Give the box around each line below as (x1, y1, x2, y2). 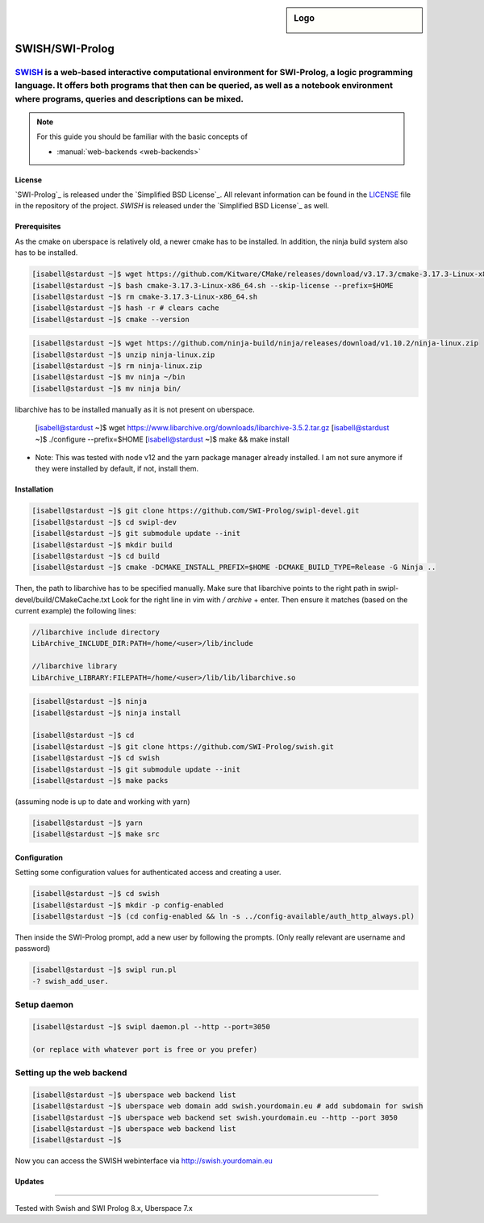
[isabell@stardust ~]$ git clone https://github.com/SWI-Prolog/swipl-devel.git (31, 506, 360, 516)
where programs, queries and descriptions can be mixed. (15, 93, 244, 104)
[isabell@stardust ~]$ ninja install (31, 708, 181, 718)
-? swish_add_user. (31, 977, 109, 986)
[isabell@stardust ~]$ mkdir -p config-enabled (31, 900, 223, 910)
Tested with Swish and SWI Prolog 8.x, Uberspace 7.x (15, 1203, 193, 1213)
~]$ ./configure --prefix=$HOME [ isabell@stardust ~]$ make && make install (35, 434, 290, 444)
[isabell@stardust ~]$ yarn (31, 818, 143, 827)
